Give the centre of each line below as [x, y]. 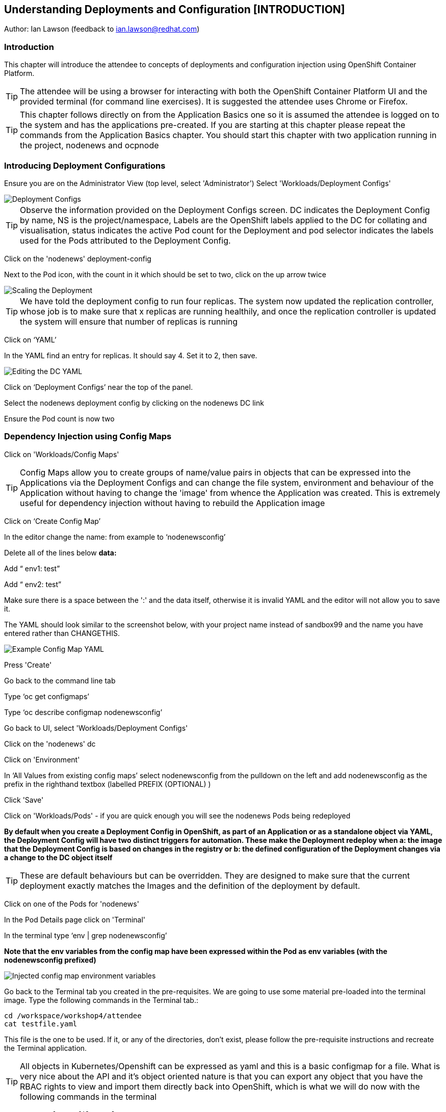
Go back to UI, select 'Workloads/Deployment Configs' [96, 728]
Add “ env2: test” [33, 584]
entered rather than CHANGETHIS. [62, 633]
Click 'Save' [24, 800]
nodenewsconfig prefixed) [50, 960]
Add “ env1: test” [32, 568]
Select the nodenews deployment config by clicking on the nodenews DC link [134, 403]
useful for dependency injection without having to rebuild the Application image [173, 503]
